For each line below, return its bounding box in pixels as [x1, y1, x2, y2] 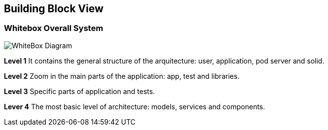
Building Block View [4, 2, 104, 15]
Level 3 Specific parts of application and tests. [4, 87, 155, 96]
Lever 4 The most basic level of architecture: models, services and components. [4, 102, 265, 111]
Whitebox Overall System [4, 23, 103, 33]
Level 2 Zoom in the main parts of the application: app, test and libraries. [4, 71, 240, 80]
